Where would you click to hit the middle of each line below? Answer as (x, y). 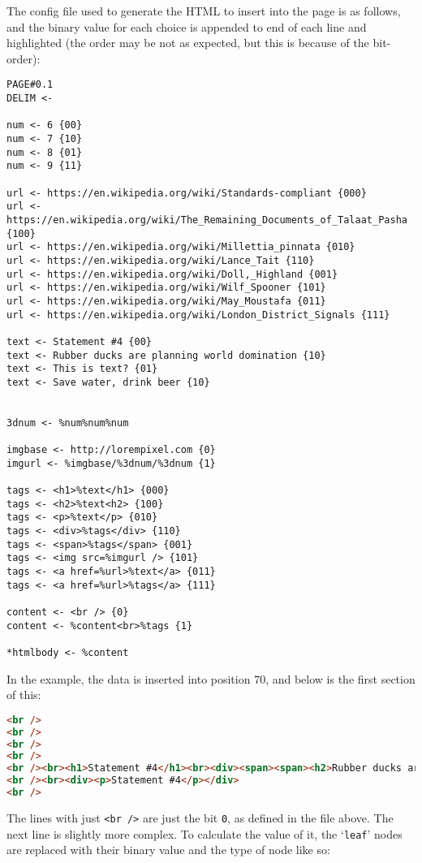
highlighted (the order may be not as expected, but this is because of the (188, 43)
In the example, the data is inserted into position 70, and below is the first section (211, 678)
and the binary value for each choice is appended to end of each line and (187, 26)
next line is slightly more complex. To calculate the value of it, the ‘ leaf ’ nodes (205, 833)
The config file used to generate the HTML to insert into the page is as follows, (204, 11)
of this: (24, 695)
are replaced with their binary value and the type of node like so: (168, 850)
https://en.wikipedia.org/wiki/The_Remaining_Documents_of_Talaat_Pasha (207, 220)
